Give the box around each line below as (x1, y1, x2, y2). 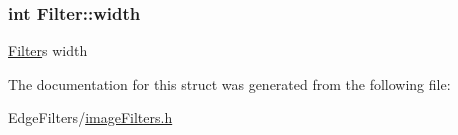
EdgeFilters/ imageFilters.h (8, 107, 173, 128)
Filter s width (8, 40, 88, 61)
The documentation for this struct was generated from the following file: (8, 73, 451, 94)
